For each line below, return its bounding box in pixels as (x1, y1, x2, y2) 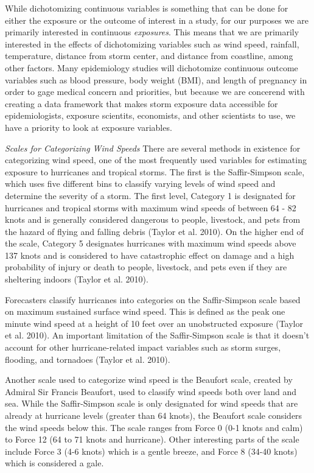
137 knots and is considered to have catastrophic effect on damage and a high (5, 248, 295, 261)
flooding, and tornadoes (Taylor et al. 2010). (5, 352, 170, 365)
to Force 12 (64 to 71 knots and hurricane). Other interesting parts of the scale (5, 433, 299, 446)
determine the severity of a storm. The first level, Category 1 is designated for (5, 189, 296, 201)
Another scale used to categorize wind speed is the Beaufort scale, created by (5, 373, 293, 386)
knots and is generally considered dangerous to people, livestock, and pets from (5, 213, 301, 226)
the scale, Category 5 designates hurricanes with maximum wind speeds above (5, 237, 296, 250)
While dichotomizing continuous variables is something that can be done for (5, 2, 288, 14)
